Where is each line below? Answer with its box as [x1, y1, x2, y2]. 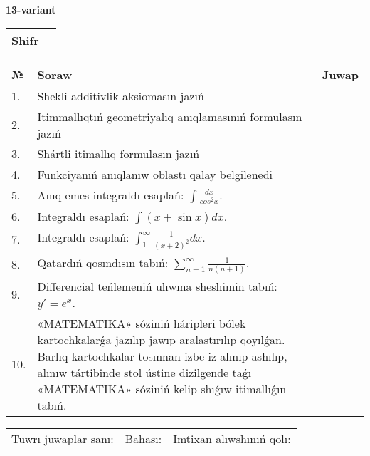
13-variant [6, 2, 56, 16]
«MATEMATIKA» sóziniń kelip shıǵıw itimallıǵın [37, 380, 287, 397]
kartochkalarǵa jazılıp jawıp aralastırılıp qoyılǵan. [37, 331, 285, 348]
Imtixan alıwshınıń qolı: [173, 430, 291, 447]
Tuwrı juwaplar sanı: [11, 430, 114, 447]
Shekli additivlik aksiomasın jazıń [37, 87, 204, 104]
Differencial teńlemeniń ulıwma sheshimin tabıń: [37, 277, 277, 294]
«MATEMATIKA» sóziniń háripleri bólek [37, 314, 246, 331]
